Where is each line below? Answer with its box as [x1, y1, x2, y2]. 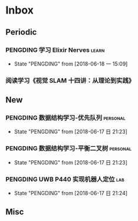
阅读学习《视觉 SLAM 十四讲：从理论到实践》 [5, 76, 135, 84]
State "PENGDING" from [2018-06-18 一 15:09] [14, 60, 128, 67]
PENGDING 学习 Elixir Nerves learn [5, 45, 105, 54]
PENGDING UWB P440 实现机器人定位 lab [5, 175, 124, 183]
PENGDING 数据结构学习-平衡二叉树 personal [5, 144, 132, 153]
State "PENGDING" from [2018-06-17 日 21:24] [14, 190, 128, 197]
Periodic [5, 27, 37, 37]
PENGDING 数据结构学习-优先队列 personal [5, 114, 126, 122]
